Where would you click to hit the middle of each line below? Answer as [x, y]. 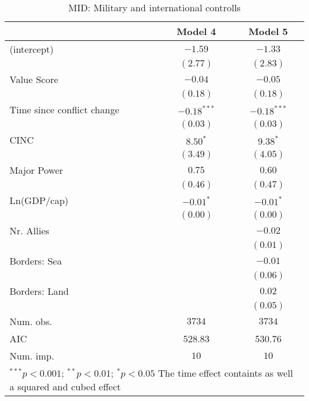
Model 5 [268, 31]
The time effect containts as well [226, 373]
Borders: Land [39, 291]
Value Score [34, 79]
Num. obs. [31, 321]
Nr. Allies [29, 230]
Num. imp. [32, 356]
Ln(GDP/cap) [39, 200]
